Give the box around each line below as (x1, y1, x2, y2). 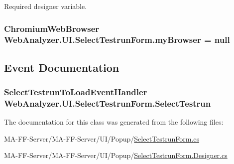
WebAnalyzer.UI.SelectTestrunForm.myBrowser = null (4, 33, 230, 46)
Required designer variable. (4, 1, 87, 11)
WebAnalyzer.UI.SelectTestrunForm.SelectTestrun (4, 97, 211, 109)
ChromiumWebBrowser (4, 22, 100, 34)
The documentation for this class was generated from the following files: (4, 117, 224, 127)
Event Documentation (4, 59, 119, 75)
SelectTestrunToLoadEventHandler (4, 86, 147, 98)
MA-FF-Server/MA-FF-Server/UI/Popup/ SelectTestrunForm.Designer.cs (4, 150, 228, 161)
